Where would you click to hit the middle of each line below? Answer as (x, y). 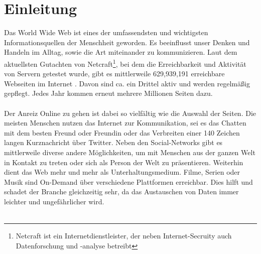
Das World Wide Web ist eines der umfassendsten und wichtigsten (106, 32)
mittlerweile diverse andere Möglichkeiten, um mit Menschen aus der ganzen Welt (130, 152)
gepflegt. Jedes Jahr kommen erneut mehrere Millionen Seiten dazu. (108, 93)
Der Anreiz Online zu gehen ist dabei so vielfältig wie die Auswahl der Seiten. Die (130, 113)
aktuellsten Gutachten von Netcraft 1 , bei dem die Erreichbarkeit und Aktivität (125, 63)
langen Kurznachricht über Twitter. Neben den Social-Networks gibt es (113, 142)
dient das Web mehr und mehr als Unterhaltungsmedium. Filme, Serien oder (122, 172)
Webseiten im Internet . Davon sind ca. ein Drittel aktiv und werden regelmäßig (127, 83)
